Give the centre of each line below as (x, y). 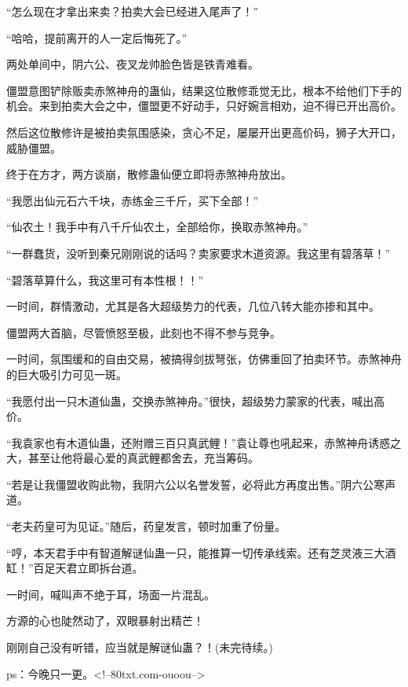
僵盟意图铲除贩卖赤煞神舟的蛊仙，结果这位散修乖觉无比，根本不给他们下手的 (204, 90)
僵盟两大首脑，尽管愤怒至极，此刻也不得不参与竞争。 (144, 332)
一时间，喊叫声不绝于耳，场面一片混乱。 (111, 594)
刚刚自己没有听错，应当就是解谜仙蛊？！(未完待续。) (140, 647)
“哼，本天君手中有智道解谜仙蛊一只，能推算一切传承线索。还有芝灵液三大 (196, 552)
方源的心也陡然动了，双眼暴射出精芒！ (105, 621)
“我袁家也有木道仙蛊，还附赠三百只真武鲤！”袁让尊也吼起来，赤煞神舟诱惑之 (204, 442)
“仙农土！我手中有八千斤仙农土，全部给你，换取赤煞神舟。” (157, 227)
